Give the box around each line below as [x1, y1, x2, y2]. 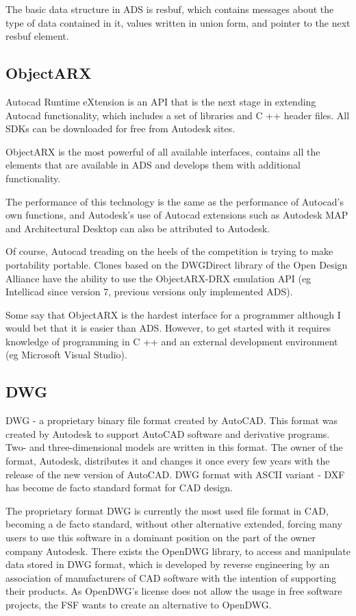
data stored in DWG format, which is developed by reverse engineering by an [5, 557, 330, 571]
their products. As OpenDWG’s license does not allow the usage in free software [5, 584, 342, 598]
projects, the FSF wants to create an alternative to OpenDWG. [5, 597, 272, 611]
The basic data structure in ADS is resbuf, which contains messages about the [5, 2, 334, 16]
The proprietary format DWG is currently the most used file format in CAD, [5, 503, 329, 517]
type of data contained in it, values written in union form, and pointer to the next [5, 15, 351, 29]
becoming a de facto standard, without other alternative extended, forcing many [5, 517, 342, 531]
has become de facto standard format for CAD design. [5, 480, 233, 495]
